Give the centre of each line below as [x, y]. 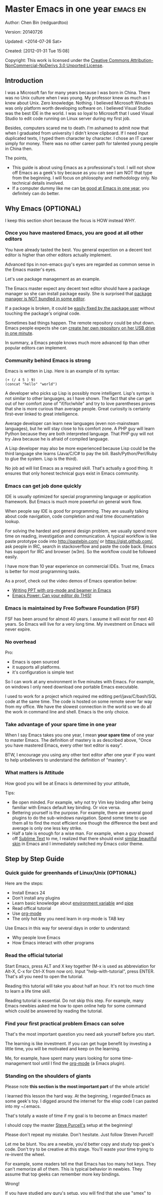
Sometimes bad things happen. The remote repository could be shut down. [80, 323]
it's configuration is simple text [43, 672]
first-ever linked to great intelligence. [42, 414]
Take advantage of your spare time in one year [61, 724]
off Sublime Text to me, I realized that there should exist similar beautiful [84, 838]
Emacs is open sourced [35, 662]
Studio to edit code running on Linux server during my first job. [68, 118]
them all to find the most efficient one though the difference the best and [85, 823]
